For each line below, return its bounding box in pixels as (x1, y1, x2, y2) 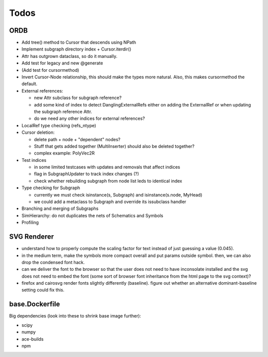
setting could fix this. (21, 287, 65, 293)
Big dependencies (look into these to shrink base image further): (9, 313, 141, 319)
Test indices (21, 157, 47, 163)
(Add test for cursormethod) (21, 67, 79, 73)
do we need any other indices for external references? (34, 115, 145, 121)
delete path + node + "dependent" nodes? (34, 136, 121, 142)
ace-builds (21, 336, 44, 342)
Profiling (21, 219, 39, 225)
